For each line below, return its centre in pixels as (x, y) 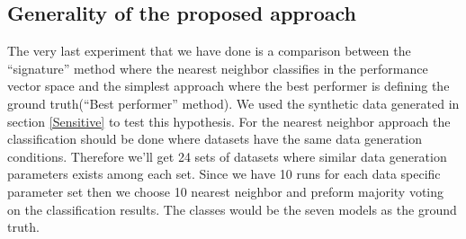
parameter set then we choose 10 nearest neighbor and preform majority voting (226, 191)
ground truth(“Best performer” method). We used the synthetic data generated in (233, 103)
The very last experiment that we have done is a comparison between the (209, 51)
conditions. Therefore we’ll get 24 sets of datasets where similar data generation (227, 156)
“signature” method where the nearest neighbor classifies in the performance (218, 68)
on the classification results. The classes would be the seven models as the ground (232, 209)
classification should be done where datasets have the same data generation (215, 139)
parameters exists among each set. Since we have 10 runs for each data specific (224, 174)
